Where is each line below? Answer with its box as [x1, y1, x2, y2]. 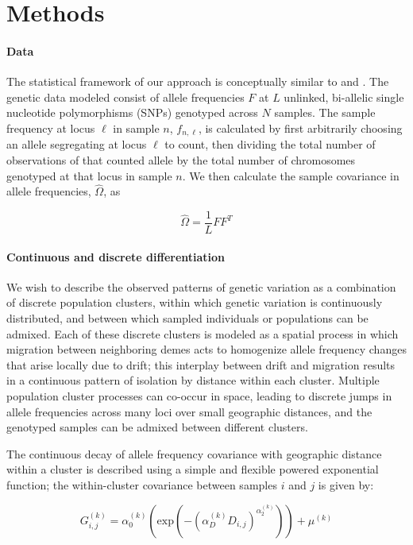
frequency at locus [6, 119, 95, 136]
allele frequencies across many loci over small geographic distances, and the [6, 403, 372, 419]
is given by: [318, 476, 374, 493]
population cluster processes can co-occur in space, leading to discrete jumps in [6, 388, 392, 404]
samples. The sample [274, 104, 376, 121]
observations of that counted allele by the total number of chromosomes [6, 152, 356, 168]
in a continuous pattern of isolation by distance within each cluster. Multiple [6, 372, 380, 388]
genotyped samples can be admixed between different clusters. [6, 419, 308, 435]
